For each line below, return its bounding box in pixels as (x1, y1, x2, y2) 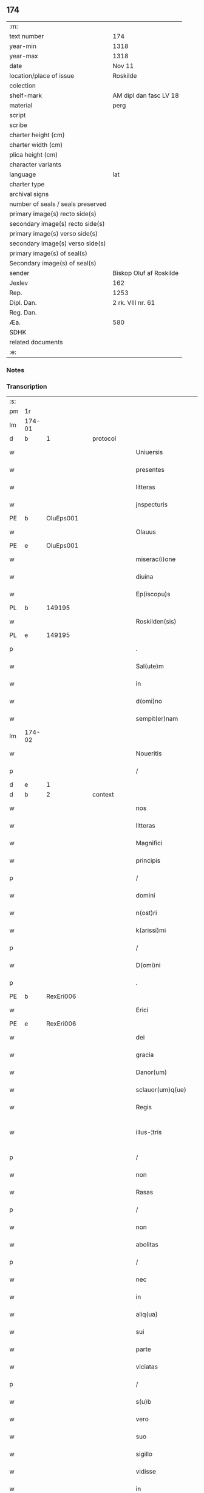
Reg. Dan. (9, 308, 38, 316)
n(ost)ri (135, 909, 157, 917)
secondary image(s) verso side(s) (9, 239, 106, 248)
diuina (135, 573, 154, 581)
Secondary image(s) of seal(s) (9, 259, 97, 267)
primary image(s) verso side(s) (9, 229, 98, 237)
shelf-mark (9, 91, 42, 100)
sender (9, 268, 30, 277)
